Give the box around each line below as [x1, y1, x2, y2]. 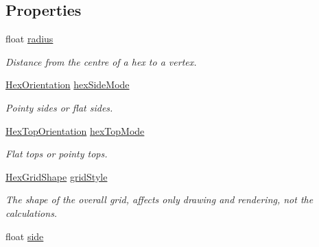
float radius [5, 31, 54, 46]
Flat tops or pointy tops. [5, 146, 108, 161]
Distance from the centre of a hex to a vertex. [5, 54, 197, 68]
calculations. [5, 205, 58, 220]
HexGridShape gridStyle [5, 169, 108, 183]
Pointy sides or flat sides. [5, 100, 113, 114]
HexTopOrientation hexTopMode [5, 123, 145, 138]
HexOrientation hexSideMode [5, 77, 130, 92]
